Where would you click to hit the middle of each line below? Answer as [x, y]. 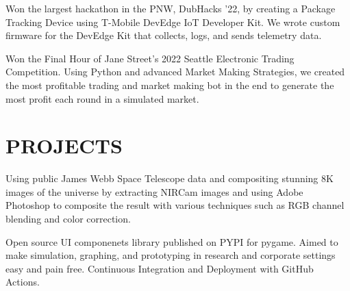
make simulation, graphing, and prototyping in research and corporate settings [171, 255]
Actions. [23, 282]
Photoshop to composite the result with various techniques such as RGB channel [175, 205]
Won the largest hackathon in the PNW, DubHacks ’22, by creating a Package [171, 8]
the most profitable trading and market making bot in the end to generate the [170, 85]
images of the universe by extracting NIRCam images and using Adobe [154, 191]
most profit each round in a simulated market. [102, 98]
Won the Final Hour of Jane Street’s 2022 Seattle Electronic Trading [150, 58]
